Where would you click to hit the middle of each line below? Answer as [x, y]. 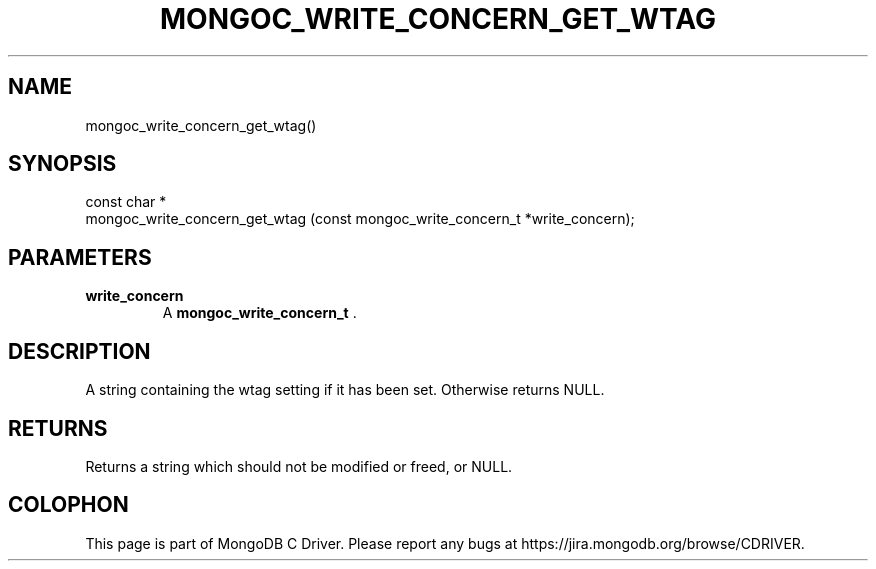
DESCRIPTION [79, 351]
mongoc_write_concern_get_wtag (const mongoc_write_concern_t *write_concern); [360, 219]
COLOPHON [68, 505]
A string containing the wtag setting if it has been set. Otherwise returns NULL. [345, 390]
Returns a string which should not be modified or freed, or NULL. [299, 466]
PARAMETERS [80, 257]
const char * [126, 202]
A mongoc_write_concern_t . [259, 313]
